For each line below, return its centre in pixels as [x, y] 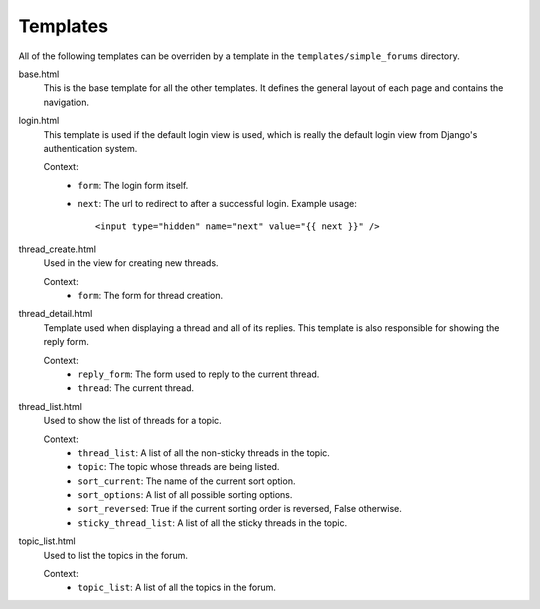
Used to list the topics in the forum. [116, 555]
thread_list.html [50, 406]
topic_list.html [47, 541]
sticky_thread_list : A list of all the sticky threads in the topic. [212, 522]
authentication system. [90, 148]
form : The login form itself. [133, 185]
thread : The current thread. [136, 388]
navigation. [66, 102]
